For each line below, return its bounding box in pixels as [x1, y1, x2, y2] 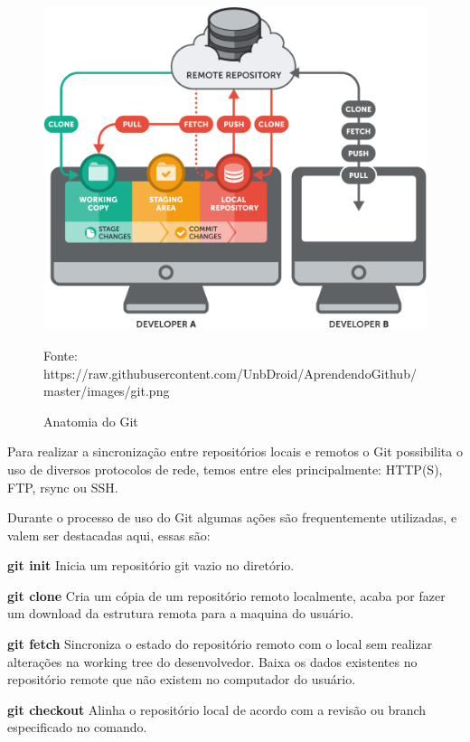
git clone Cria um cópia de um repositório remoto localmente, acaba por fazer [7, 586, 446, 605]
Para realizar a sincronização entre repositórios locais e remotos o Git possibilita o [7, 442, 463, 461]
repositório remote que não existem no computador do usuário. [7, 670, 356, 689]
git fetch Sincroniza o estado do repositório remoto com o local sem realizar [7, 634, 433, 653]
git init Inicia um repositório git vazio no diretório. [7, 556, 295, 575]
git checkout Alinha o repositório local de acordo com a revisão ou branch [7, 700, 427, 719]
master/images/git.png [43, 381, 170, 400]
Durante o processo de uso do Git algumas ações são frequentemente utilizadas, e [7, 508, 457, 527]
